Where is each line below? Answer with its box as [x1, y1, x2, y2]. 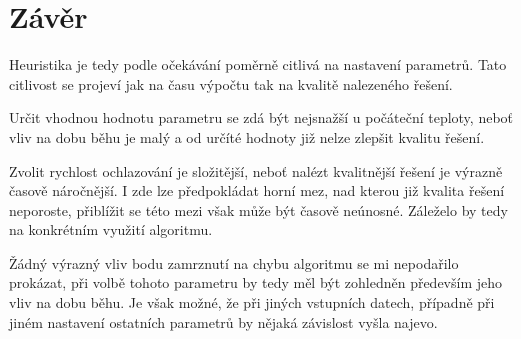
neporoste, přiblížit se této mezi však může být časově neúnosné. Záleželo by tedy [9, 199, 508, 220]
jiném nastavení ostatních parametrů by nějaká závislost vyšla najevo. [9, 311, 438, 332]
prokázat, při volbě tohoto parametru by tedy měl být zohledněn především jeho [9, 272, 503, 293]
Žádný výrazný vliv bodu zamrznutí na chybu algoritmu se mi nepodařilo [9, 252, 459, 273]
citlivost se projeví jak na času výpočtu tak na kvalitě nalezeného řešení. [9, 73, 453, 94]
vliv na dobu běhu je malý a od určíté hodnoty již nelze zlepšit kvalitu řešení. [9, 126, 485, 147]
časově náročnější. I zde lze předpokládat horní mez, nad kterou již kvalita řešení [9, 180, 505, 201]
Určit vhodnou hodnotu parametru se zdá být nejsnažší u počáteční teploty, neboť [9, 107, 514, 128]
